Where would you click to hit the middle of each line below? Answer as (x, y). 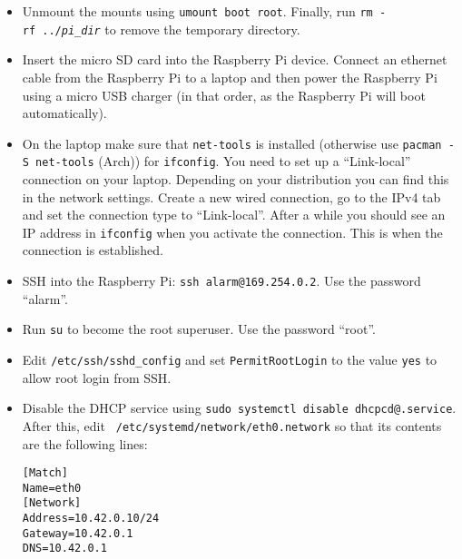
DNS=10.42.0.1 (64, 549)
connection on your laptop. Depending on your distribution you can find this (236, 179)
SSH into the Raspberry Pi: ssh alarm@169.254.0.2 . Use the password (221, 281)
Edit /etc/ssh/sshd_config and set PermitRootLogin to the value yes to (230, 359)
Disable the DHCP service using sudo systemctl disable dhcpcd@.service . (239, 408)
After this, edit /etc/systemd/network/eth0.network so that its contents (232, 425)
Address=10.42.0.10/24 (91, 519)
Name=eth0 (52, 488)
